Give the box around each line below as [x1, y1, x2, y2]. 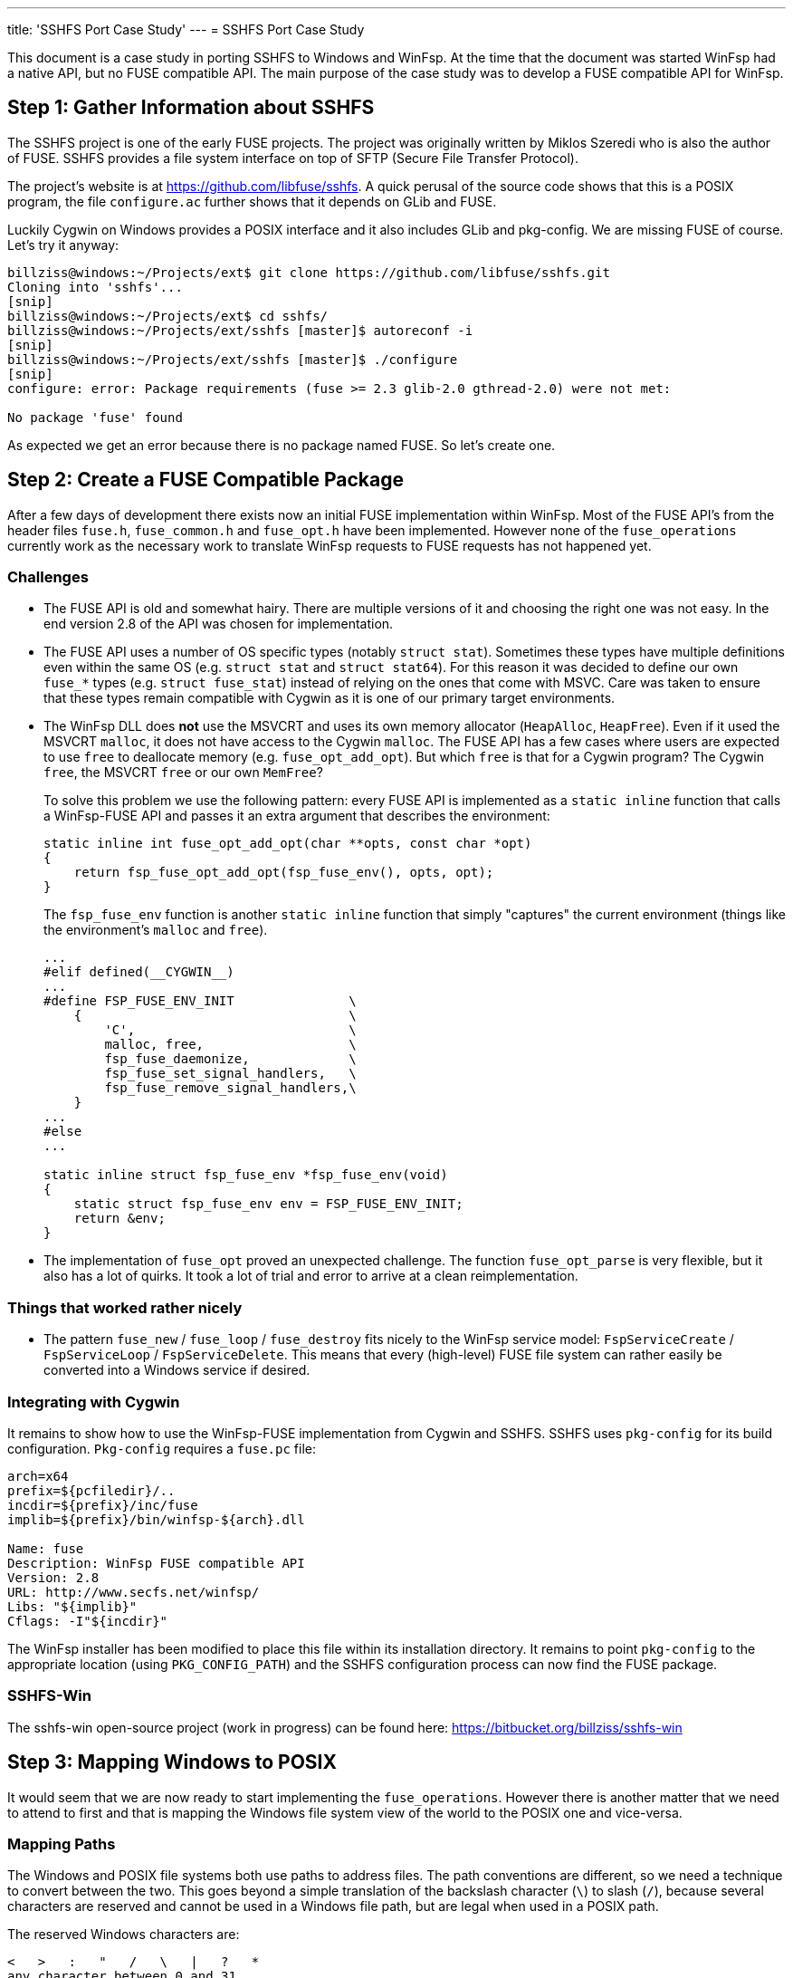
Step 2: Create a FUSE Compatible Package [7, 468, 405, 492]
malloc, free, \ [104, 1037, 357, 1052]
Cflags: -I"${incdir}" [7, 1613, 168, 1628]
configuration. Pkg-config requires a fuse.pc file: [7, 1440, 316, 1456]
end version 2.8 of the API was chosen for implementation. [43, 616, 394, 632]
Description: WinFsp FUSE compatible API [7, 1555, 305, 1570]
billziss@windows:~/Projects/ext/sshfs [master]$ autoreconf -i [7, 322, 473, 338]
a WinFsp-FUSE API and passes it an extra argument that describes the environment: [43, 808, 550, 824]
